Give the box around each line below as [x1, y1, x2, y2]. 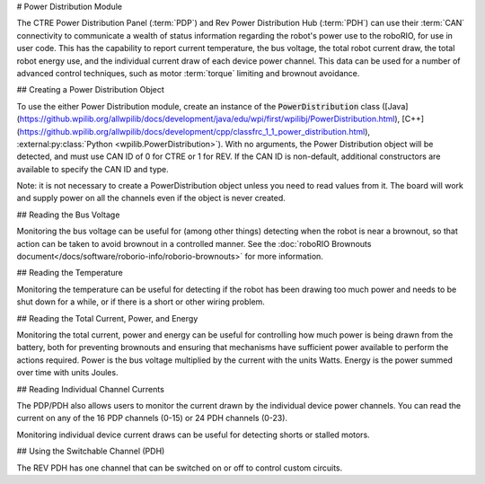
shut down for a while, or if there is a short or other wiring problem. [16, 296, 265, 307]
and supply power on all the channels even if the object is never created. [16, 193, 287, 204]
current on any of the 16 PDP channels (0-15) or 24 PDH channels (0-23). [16, 413, 287, 424]
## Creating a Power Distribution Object [16, 84, 165, 95]
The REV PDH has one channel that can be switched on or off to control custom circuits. [16, 462, 343, 473]
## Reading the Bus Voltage [16, 209, 120, 220]
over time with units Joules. [16, 367, 119, 378]
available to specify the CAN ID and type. [16, 163, 170, 174]
